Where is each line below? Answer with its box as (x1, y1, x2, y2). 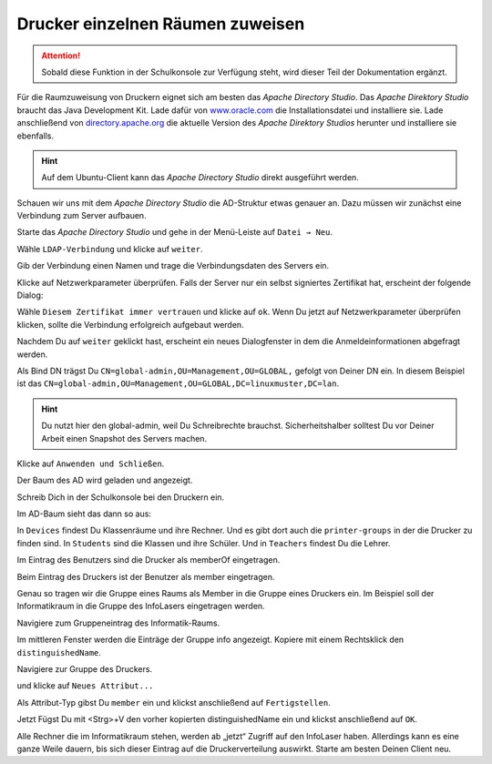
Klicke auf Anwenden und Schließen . (16, 458, 165, 469)
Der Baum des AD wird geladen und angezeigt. (16, 474, 193, 486)
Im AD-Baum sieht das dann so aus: (16, 508, 152, 519)
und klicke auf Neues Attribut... (16, 680, 154, 691)
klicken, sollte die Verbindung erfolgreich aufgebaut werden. (16, 319, 245, 330)
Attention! (41, 50, 81, 61)
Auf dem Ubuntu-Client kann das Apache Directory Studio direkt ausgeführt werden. (41, 172, 359, 183)
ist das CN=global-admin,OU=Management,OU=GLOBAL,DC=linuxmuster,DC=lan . (16, 378, 340, 389)
